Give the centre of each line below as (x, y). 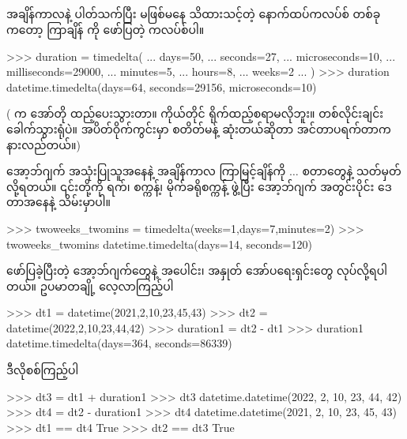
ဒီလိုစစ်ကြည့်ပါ (43, 370)
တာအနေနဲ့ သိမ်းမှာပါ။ (58, 202)
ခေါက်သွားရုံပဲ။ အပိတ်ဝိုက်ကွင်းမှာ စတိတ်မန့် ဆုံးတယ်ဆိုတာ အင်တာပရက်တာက (199, 128)
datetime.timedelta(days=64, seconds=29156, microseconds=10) (162, 86)
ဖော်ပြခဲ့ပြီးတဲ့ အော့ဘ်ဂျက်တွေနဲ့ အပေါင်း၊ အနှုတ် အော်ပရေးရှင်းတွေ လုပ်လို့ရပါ (197, 270)
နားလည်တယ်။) (43, 144)
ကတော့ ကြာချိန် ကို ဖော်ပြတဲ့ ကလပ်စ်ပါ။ (106, 29)
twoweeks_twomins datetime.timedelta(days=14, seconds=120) (159, 244)
